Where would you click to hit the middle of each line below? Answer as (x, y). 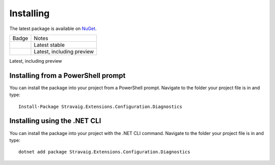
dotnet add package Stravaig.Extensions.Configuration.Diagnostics (104, 152)
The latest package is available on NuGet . (53, 29)
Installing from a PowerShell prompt (67, 76)
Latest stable (49, 45)
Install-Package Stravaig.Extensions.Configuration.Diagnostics (101, 106)
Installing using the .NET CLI (55, 121)
